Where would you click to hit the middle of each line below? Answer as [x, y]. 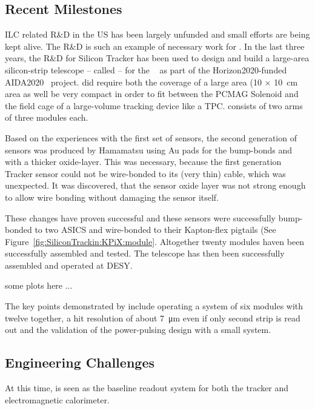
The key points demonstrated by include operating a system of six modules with [154, 306]
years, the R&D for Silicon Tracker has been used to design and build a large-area [157, 58]
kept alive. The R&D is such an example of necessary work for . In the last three [155, 46]
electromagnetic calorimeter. [57, 399]
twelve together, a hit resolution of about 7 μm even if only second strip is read [153, 318]
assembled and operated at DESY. [69, 265]
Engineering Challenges [80, 362]
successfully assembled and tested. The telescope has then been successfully [145, 253]
